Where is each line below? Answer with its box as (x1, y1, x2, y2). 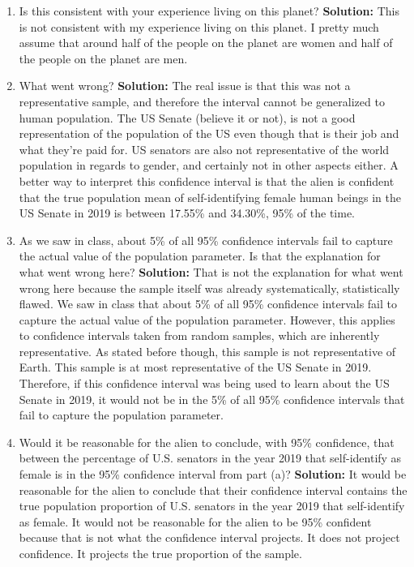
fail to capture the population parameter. (19, 406, 224, 423)
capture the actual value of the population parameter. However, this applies (19, 311, 395, 328)
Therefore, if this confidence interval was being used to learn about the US (19, 375, 390, 392)
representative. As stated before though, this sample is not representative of (19, 342, 396, 359)
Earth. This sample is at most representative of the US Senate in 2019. (19, 359, 372, 376)
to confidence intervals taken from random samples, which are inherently (19, 327, 380, 344)
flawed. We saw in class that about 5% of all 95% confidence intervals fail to (19, 295, 397, 312)
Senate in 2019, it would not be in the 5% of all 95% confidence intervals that (19, 390, 405, 407)
